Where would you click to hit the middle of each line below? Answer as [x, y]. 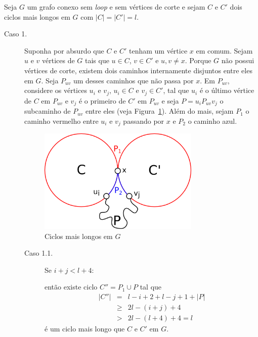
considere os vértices [56, 90]
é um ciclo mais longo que [85, 329]
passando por [144, 121]
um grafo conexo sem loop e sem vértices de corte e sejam [116, 7]
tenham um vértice [158, 50]
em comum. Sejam [224, 50]
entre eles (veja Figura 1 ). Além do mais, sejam [159, 111]
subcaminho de [48, 111]
